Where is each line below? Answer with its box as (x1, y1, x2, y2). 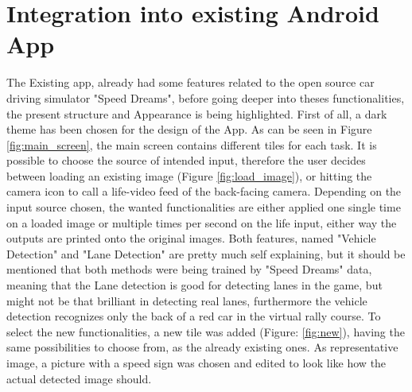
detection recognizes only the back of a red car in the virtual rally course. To (6, 308, 381, 324)
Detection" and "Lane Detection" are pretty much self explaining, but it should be (6, 245, 406, 262)
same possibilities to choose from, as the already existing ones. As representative (6, 339, 398, 355)
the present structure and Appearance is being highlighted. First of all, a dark (6, 105, 387, 122)
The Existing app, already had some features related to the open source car (6, 74, 375, 91)
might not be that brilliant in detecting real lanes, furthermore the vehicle (6, 292, 367, 309)
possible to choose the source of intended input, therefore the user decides (6, 152, 366, 169)
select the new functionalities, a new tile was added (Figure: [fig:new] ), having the (6, 323, 405, 340)
